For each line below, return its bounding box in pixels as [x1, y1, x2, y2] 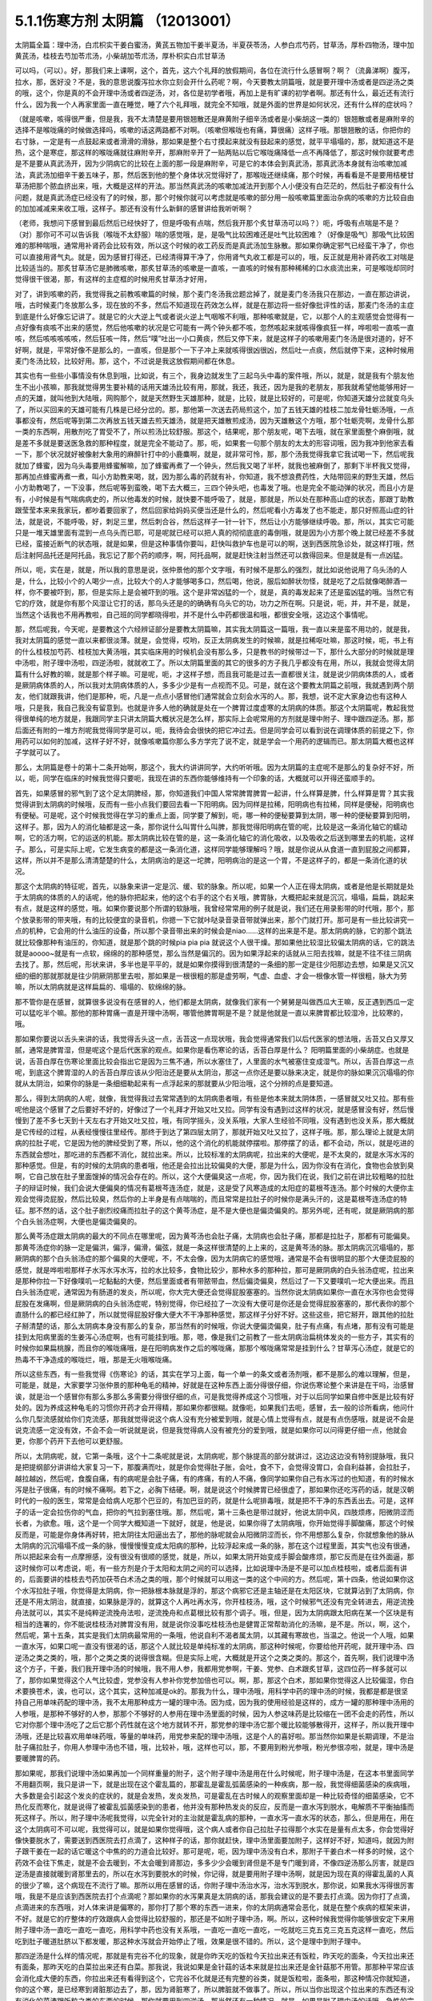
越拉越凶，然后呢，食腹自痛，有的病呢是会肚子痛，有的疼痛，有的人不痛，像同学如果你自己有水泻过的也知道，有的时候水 [14, 1474, 414, 1483]
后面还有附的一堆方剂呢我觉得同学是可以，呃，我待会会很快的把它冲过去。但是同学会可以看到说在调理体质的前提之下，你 [14, 725, 414, 735]
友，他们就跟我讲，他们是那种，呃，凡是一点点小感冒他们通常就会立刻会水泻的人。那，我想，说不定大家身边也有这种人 [14, 692, 407, 701]
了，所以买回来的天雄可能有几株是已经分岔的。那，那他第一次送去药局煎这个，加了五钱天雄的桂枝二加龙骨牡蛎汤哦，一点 [14, 404, 414, 414]
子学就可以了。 [14, 748, 64, 757]
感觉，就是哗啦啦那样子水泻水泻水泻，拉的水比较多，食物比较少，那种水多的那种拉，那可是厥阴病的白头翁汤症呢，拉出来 [14, 1265, 414, 1274]
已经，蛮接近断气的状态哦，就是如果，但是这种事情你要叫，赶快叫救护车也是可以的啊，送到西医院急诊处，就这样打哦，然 [14, 539, 414, 548]
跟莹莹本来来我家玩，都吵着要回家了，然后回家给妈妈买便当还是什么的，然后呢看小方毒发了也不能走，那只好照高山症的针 [14, 505, 414, 515]
